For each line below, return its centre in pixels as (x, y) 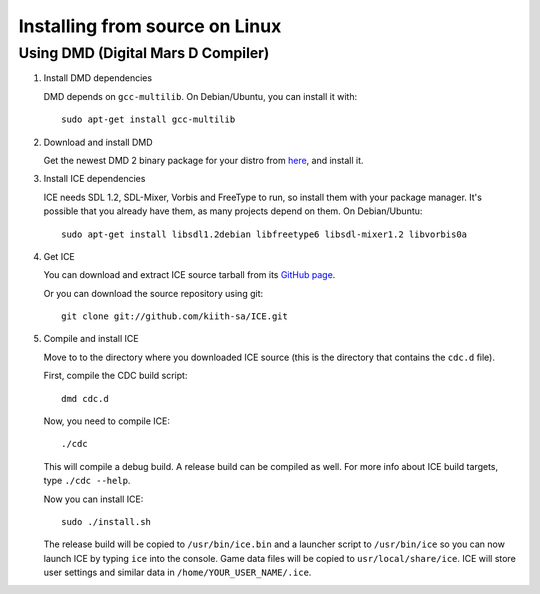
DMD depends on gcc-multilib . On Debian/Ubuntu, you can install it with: (200, 96)
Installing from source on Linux (150, 26)
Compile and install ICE (91, 339)
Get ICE (59, 256)
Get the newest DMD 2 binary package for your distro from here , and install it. (203, 160)
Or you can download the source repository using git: (153, 293)
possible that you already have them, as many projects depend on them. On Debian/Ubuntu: (233, 211)
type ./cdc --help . (87, 481)
